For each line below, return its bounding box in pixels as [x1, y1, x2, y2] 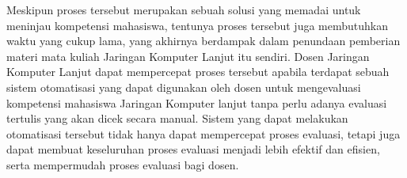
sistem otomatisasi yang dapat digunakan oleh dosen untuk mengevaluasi [6, 78, 361, 95]
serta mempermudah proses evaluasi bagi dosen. [6, 156, 239, 172]
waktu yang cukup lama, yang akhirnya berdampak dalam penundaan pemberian [6, 32, 401, 49]
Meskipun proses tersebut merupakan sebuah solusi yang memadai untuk [6, 2, 361, 17]
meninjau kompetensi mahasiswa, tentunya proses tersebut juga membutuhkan [6, 17, 388, 33]
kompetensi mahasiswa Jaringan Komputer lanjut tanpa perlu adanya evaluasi [6, 94, 387, 111]
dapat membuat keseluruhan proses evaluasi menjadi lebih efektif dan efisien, [6, 141, 380, 157]
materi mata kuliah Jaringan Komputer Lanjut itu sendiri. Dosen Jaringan [6, 47, 370, 64]
